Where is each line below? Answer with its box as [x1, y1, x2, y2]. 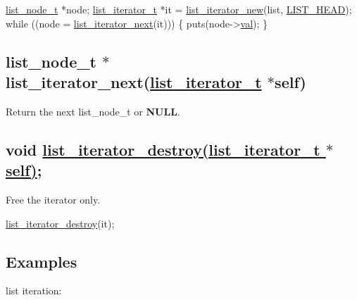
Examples [6, 250, 77, 272]
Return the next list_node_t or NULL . [6, 104, 180, 118]
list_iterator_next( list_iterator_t [6, 70, 262, 92]
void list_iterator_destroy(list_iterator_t [6, 138, 320, 160]
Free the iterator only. [6, 192, 101, 206]
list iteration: [6, 283, 62, 298]
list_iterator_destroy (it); [6, 215, 115, 230]
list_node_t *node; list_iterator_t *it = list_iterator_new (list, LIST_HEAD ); [6, 2, 352, 16]
